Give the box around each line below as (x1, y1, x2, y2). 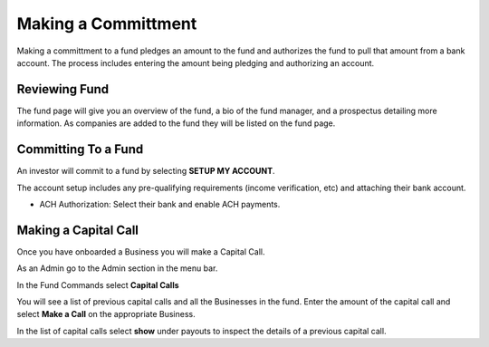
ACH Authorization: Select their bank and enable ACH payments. (39, 198, 281, 209)
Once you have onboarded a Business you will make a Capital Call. (16, 246, 265, 257)
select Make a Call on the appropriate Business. (16, 309, 196, 320)
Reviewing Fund (16, 82, 110, 97)
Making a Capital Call (16, 222, 139, 237)
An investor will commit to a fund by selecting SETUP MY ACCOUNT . (16, 166, 275, 177)
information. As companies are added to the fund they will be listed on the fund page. (16, 118, 336, 129)
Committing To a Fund (16, 141, 144, 158)
